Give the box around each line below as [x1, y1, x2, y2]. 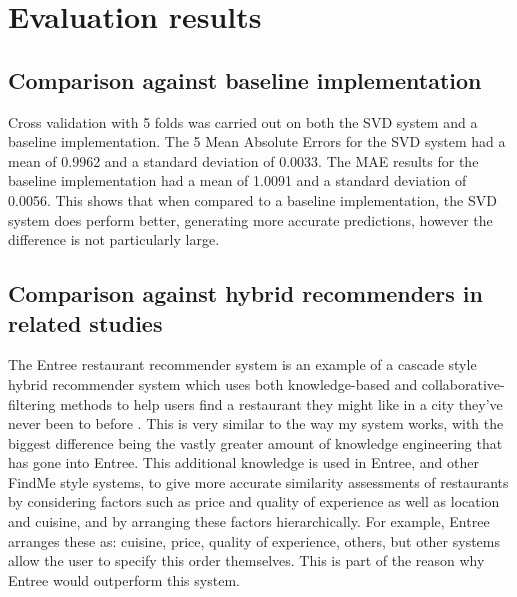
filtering [8, 393, 56, 414]
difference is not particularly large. [8, 229, 220, 250]
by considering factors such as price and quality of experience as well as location [8, 491, 500, 512]
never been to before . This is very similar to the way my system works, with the [8, 413, 504, 434]
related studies [8, 307, 163, 338]
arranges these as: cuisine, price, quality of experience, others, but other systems [8, 530, 500, 551]
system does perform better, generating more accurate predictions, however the [8, 209, 493, 230]
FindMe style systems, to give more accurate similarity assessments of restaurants [8, 471, 509, 492]
